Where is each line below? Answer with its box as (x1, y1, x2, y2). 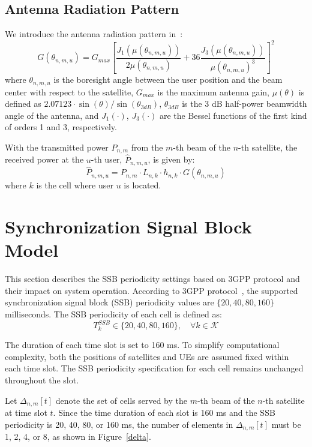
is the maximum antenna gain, (157, 85, 269, 98)
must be (271, 418, 301, 430)
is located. (124, 179, 161, 191)
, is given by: (148, 153, 195, 166)
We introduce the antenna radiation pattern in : (5, 28, 183, 40)
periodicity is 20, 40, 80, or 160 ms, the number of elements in (5, 418, 233, 430)
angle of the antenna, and (5, 109, 99, 121)
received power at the (5, 153, 84, 166)
